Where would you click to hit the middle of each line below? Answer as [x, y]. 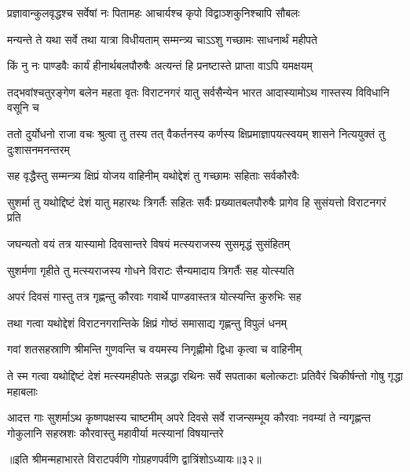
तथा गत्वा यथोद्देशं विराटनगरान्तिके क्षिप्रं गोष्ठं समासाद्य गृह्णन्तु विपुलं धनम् [147, 322]
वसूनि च [23, 107]
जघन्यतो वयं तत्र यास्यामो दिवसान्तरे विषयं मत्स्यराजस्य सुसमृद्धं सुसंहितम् [148, 243]
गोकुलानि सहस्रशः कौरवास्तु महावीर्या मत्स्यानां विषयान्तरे [115, 432]
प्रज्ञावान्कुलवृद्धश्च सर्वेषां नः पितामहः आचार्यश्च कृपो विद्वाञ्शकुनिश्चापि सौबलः [154, 13]
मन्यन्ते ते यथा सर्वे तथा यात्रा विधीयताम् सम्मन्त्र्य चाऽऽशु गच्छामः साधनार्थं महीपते [162, 39]
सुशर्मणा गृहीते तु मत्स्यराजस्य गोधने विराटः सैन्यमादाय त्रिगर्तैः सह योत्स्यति [151, 270]
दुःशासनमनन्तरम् [38, 149]
